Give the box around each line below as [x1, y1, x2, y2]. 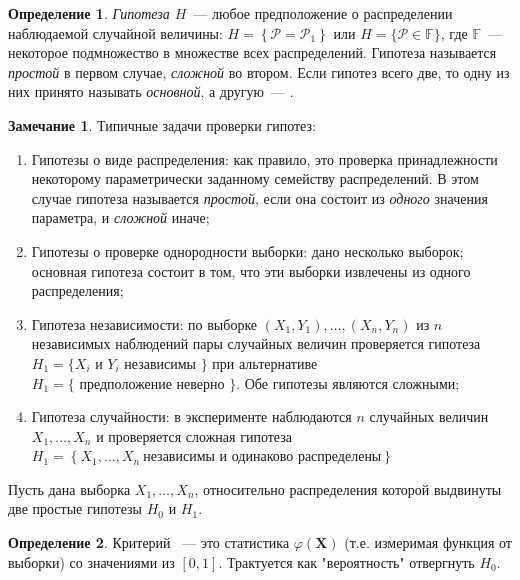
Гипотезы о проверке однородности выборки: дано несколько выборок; [31, 240, 464, 261]
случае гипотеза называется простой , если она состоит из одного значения [31, 187, 488, 208]
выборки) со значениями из [8, 551, 175, 572]
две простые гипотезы [8, 498, 142, 519]
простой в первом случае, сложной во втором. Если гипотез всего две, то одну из [8, 61, 510, 82]
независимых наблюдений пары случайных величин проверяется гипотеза [31, 333, 481, 354]
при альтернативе [212, 352, 318, 373]
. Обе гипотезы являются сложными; [236, 372, 460, 393]
